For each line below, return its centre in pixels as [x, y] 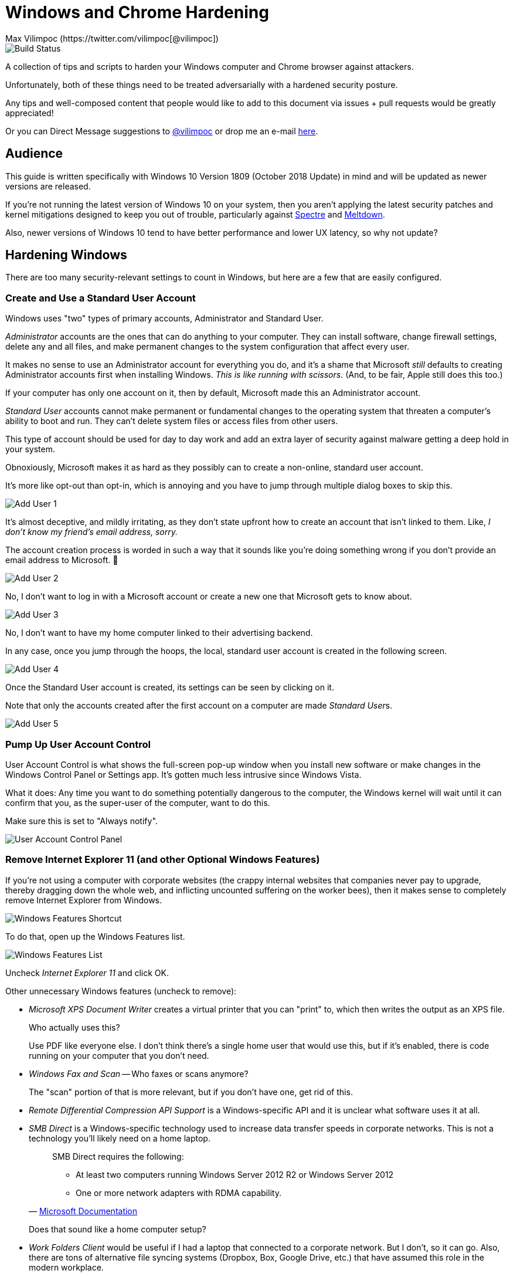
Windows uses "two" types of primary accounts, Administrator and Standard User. [164, 319]
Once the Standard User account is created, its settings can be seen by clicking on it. [170, 687]
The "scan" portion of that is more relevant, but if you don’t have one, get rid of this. [191, 1092]
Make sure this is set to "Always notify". [81, 821]
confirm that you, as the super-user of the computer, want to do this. [138, 802]
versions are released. [48, 186]
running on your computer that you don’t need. [119, 1055]
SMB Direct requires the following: [118, 1156]
